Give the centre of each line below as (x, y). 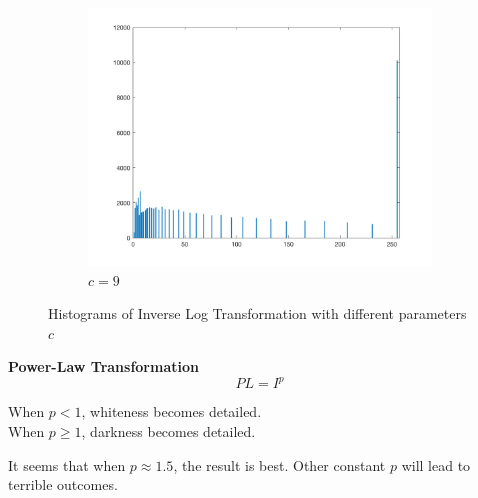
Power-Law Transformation (103, 366)
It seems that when (67, 464)
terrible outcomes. (63, 484)
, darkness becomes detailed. (168, 431)
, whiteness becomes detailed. (171, 411)
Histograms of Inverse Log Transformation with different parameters (257, 313)
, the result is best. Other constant (279, 464)
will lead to (436, 464)
